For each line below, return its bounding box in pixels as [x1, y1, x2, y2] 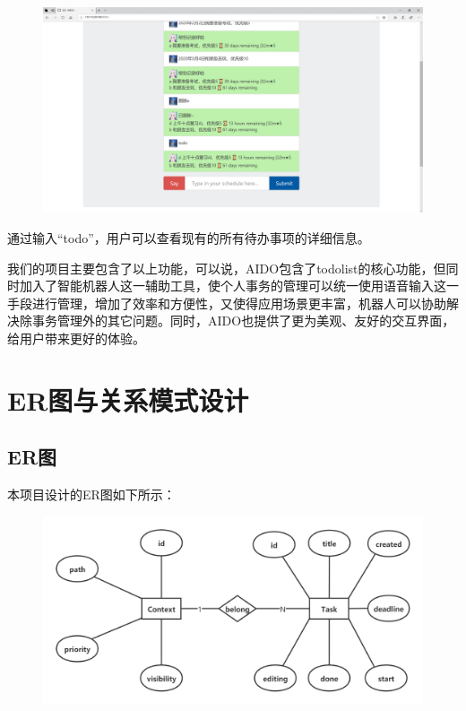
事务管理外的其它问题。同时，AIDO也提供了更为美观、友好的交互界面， [31, 311, 455, 330]
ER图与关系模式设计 [7, 381, 249, 418]
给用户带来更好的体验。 [7, 328, 145, 347]
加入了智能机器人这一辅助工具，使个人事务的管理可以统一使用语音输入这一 [19, 276, 459, 295]
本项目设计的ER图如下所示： [7, 485, 176, 504]
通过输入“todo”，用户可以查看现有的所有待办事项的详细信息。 [7, 228, 370, 247]
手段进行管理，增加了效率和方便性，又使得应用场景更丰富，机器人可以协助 [7, 293, 446, 312]
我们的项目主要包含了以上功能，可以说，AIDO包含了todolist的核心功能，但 [7, 258, 446, 277]
